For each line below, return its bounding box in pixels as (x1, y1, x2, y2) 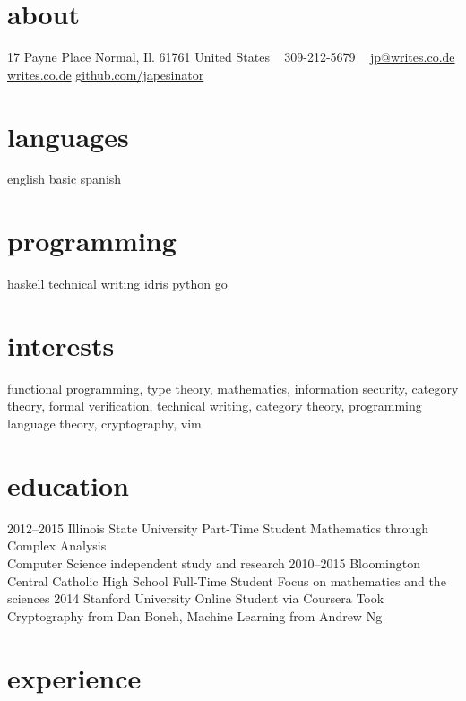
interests (7, 326, 115, 363)
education (7, 466, 129, 503)
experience (7, 659, 142, 696)
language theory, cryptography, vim (7, 414, 202, 433)
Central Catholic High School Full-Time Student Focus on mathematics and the (7, 571, 446, 590)
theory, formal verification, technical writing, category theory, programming (7, 396, 422, 415)
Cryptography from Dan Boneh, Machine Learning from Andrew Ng (7, 606, 383, 625)
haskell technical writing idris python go (7, 274, 228, 293)
